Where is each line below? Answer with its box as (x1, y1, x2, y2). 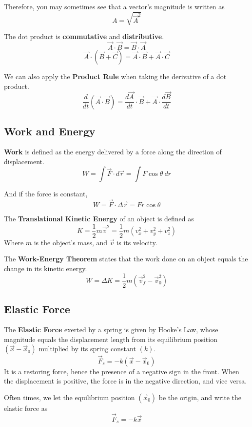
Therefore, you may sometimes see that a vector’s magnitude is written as (4, 1, 225, 11)
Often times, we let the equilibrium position (4, 392, 135, 402)
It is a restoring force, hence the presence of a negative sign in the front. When (4, 366, 239, 376)
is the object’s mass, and (34, 237, 108, 247)
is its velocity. (116, 237, 157, 247)
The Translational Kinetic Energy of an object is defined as (4, 213, 194, 224)
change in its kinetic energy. (4, 263, 87, 273)
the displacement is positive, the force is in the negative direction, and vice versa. (4, 376, 247, 386)
